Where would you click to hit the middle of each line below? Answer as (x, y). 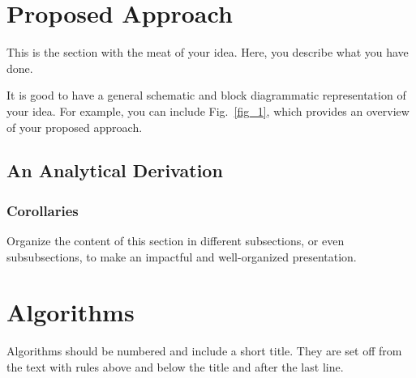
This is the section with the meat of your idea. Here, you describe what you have (208, 52)
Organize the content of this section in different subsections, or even (176, 241)
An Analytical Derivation (115, 170)
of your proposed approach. (75, 127)
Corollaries (43, 210)
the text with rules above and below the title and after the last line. (175, 367)
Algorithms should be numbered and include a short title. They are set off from (204, 351)
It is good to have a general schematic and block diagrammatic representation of (206, 95)
